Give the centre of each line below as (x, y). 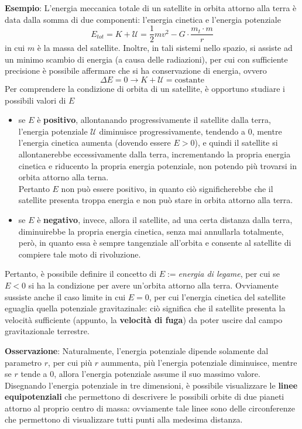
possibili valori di (35, 100)
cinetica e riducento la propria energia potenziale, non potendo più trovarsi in (157, 165)
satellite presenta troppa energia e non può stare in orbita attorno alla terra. (156, 200)
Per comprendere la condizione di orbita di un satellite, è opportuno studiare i (145, 89)
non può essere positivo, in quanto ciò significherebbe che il (167, 188)
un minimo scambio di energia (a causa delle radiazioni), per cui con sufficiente (146, 59)
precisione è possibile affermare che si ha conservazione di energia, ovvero (136, 71)
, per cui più (70, 362)
